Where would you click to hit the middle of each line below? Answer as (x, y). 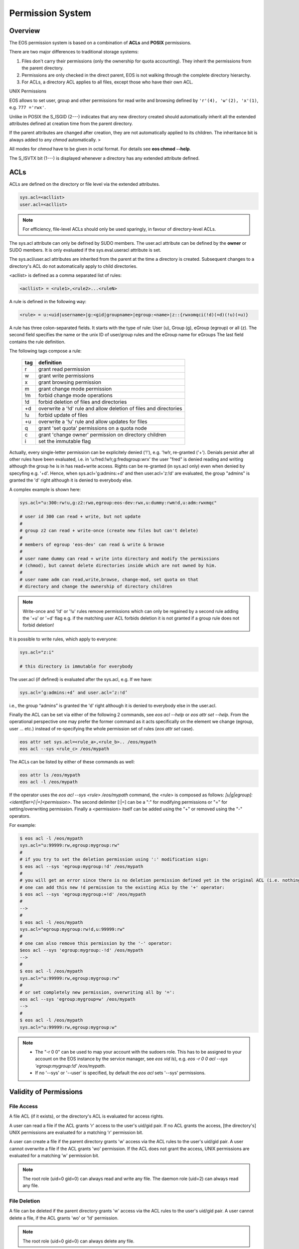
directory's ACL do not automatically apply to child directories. (73, 266)
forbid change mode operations (75, 395)
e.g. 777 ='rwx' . (28, 107)
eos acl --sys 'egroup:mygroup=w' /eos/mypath (77, 999)
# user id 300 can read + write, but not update (80, 517)
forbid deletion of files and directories (82, 402)
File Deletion (25, 1201)
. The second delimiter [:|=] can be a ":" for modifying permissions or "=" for (149, 802)
